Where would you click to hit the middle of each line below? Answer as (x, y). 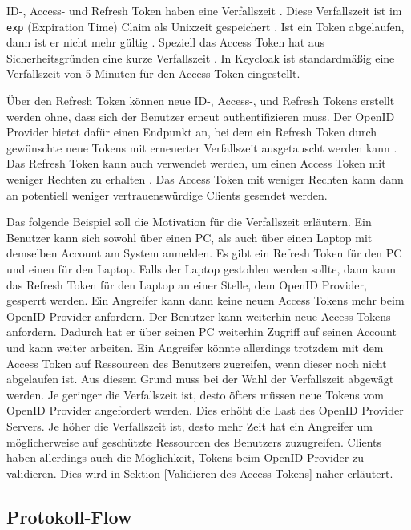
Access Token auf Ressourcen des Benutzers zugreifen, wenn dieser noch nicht (197, 363)
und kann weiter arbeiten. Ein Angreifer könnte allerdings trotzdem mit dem (195, 347)
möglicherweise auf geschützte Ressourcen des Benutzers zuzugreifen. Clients (194, 441)
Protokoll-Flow (69, 516)
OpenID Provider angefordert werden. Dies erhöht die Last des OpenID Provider (205, 410)
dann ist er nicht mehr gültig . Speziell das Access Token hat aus (166, 42)
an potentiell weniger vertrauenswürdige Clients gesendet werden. (167, 194)
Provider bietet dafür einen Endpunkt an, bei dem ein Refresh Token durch (192, 132)
